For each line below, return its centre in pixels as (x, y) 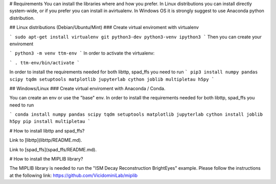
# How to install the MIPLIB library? (46, 159)
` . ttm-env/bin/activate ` (45, 63)
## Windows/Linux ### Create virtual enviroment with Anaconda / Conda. (87, 88)
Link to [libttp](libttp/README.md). (46, 140)
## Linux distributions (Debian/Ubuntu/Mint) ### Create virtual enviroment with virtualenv (104, 28)
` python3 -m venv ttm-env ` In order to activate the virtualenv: (82, 53)
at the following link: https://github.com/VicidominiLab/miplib (74, 175)
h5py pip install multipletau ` (50, 122)
